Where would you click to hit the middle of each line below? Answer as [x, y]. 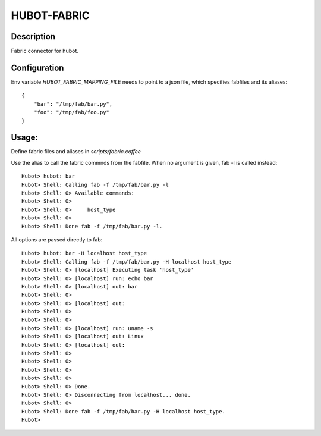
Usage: [25, 138]
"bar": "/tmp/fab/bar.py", [73, 104]
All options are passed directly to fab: [57, 239]
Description [33, 37]
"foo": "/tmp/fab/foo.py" [72, 112]
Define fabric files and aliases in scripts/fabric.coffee [76, 152]
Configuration [37, 68]
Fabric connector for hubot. [45, 51]
